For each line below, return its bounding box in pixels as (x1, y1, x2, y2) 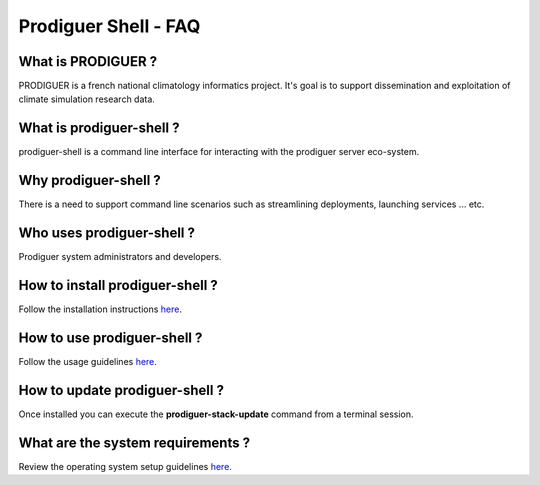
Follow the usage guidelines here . (18, 355, 157, 367)
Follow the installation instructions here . (18, 303, 182, 315)
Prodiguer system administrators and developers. (18, 251, 222, 263)
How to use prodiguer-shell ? (18, 329, 203, 346)
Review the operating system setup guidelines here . (18, 460, 232, 472)
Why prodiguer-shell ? (18, 172, 162, 189)
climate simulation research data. (18, 93, 155, 105)
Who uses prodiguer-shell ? (18, 225, 195, 242)
